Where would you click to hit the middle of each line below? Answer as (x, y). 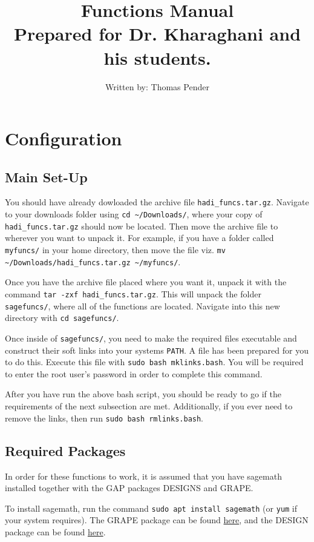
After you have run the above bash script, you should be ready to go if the (143, 394)
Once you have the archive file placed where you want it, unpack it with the (146, 282)
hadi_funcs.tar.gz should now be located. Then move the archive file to (142, 226)
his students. (157, 57)
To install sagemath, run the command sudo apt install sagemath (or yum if (151, 508)
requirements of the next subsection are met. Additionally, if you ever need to (149, 406)
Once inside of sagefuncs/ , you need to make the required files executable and (151, 338)
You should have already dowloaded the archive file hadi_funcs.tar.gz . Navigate (157, 202)
